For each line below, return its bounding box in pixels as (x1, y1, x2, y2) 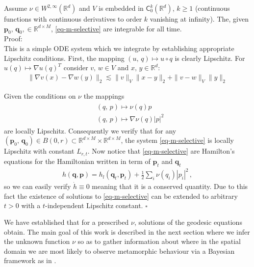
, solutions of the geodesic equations (134, 216, 242, 227)
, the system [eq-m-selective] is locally (121, 135, 234, 145)
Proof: (4, 33, 23, 44)
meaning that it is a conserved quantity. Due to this (92, 181, 248, 191)
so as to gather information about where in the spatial (77, 236, 241, 246)
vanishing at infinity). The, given (150, 14, 249, 24)
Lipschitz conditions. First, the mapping (4, 53, 125, 63)
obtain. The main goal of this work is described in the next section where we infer (4, 226, 250, 237)
